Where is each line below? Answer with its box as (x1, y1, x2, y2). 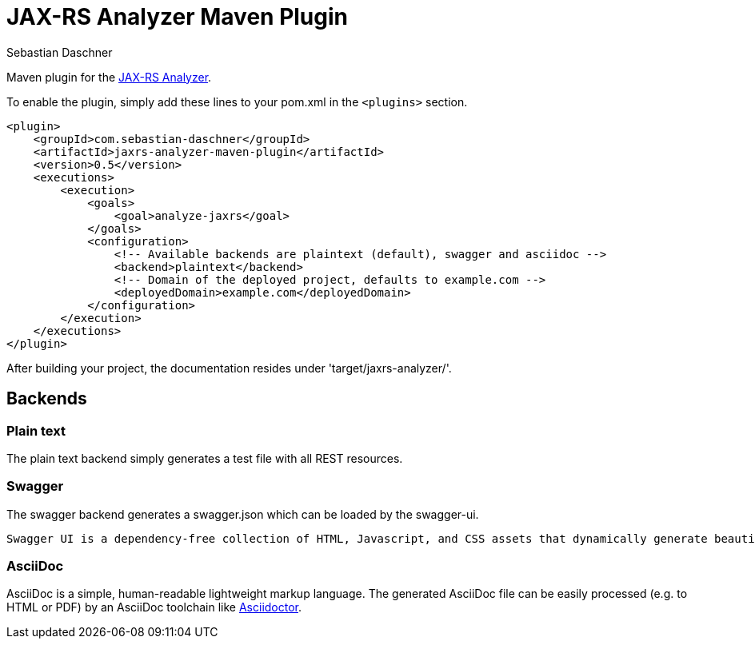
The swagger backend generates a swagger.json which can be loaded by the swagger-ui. (6, 507, 479, 521)
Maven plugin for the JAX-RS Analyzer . (6, 70, 212, 84)
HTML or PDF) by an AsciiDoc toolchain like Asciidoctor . (6, 600, 302, 615)
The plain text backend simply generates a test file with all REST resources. (6, 451, 403, 465)
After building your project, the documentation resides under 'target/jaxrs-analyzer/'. (6, 360, 452, 375)
